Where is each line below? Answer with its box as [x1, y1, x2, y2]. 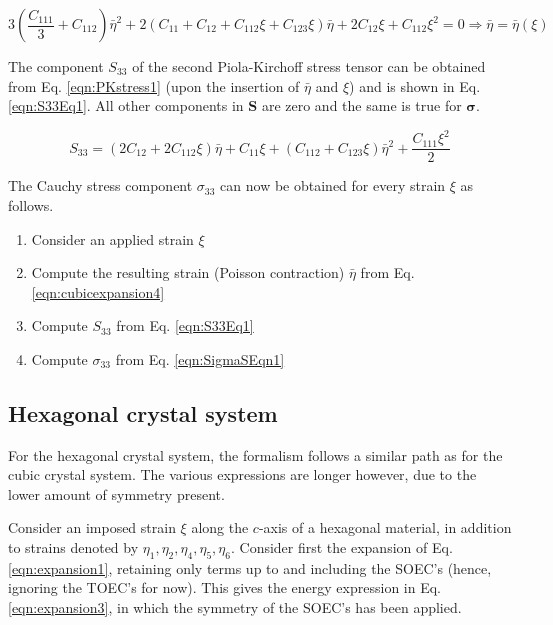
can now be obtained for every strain [220, 175, 446, 196]
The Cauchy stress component [8, 175, 193, 196]
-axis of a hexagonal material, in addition [258, 517, 512, 538]
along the [191, 517, 249, 538]
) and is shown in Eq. [349, 75, 481, 96]
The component [8, 56, 104, 76]
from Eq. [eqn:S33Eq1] [116, 315, 254, 336]
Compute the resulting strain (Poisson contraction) [31, 262, 345, 283]
